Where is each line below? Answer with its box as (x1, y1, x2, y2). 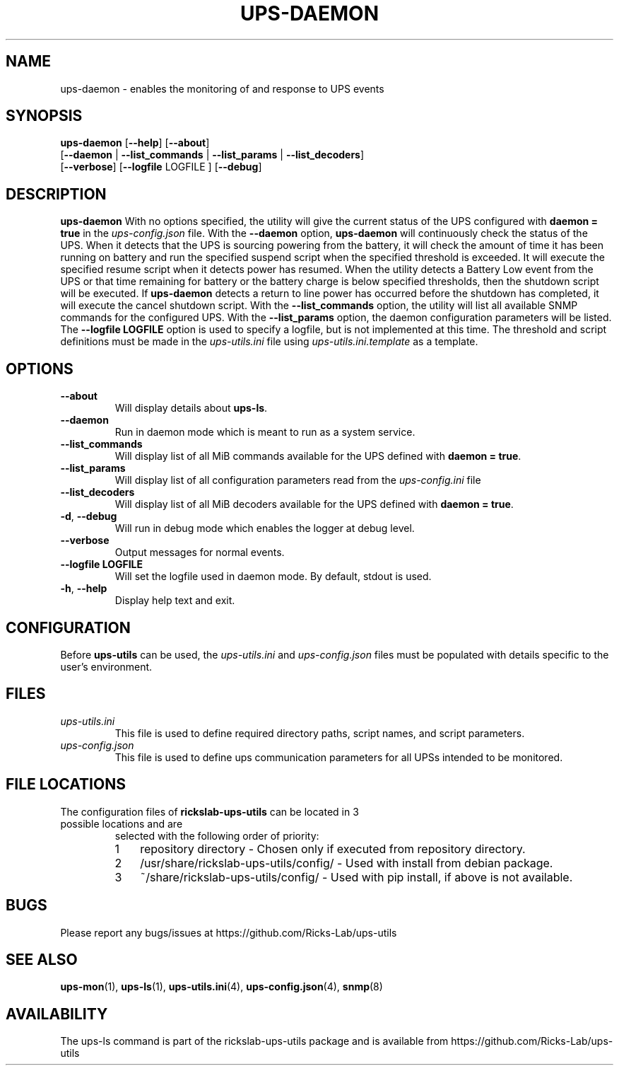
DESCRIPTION (6, 185, 107, 203)
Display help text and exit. (114, 594, 235, 607)
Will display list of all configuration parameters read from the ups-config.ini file (114, 474, 481, 487)
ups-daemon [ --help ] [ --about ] (60, 137, 210, 149)
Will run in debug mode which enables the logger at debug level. (114, 522, 415, 535)
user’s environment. (60, 660, 153, 673)
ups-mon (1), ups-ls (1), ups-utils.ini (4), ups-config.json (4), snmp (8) (60, 980, 383, 993)
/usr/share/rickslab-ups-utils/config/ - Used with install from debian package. (140, 855, 553, 870)
